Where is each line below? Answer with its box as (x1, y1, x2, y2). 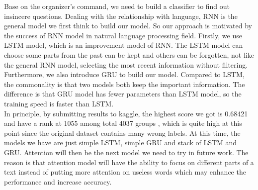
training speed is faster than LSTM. (4, 98, 114, 108)
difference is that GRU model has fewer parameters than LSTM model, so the (4, 89, 242, 99)
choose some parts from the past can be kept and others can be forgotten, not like (4, 49, 254, 60)
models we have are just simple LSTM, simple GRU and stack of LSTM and (4, 137, 237, 148)
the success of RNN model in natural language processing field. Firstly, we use (4, 30, 242, 40)
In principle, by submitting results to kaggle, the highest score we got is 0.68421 (4, 108, 248, 118)
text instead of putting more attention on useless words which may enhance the (4, 167, 246, 177)
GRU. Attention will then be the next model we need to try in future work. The (4, 147, 249, 157)
